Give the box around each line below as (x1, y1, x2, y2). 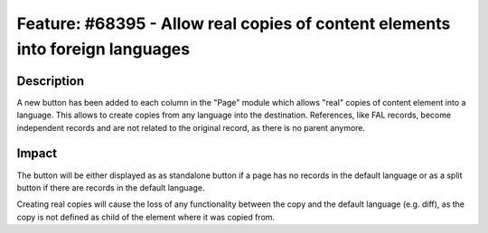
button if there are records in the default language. (16, 182, 205, 193)
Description (16, 73, 85, 89)
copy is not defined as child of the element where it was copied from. (16, 211, 276, 222)
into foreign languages (16, 39, 190, 59)
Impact (16, 145, 58, 162)
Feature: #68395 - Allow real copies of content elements (16, 14, 451, 33)
